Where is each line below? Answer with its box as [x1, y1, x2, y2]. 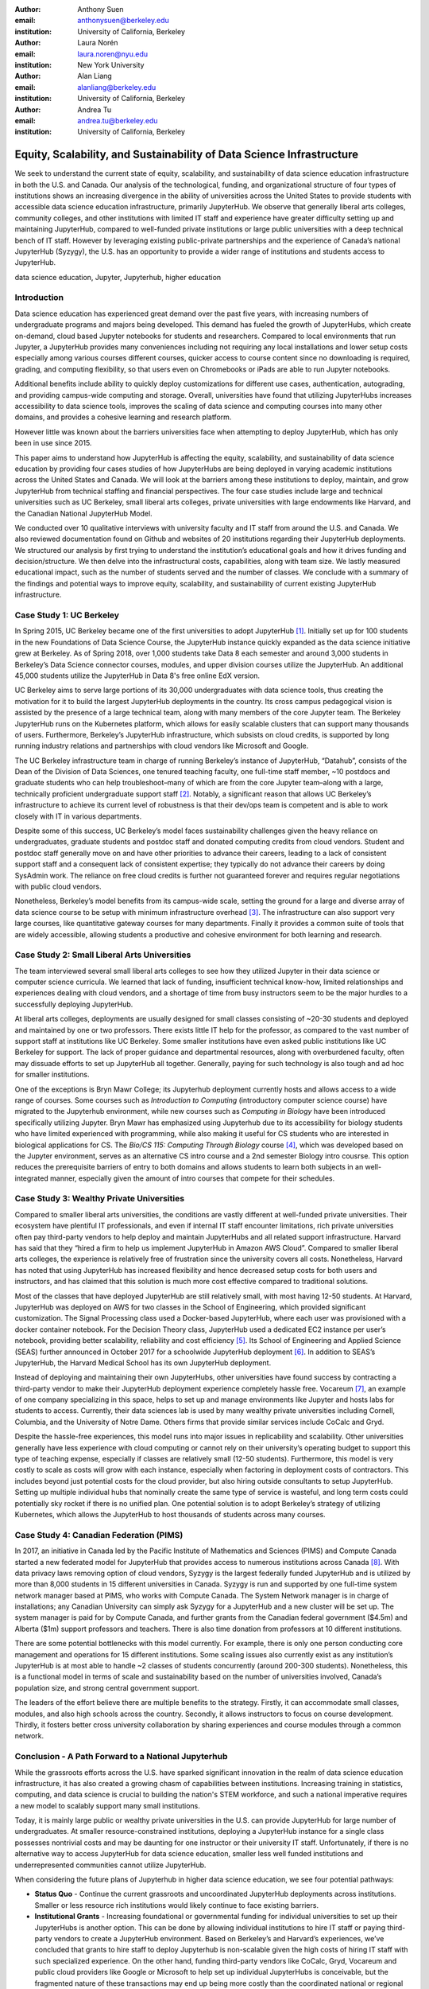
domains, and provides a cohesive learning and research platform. [14, 412, 232, 422]
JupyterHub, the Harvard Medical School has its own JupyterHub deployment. [14, 1357, 272, 1368]
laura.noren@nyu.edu [77, 49, 149, 59]
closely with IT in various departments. [14, 812, 142, 821]
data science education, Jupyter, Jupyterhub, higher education [14, 272, 222, 282]
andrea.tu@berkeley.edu [77, 115, 158, 125]
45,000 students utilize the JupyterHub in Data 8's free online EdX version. [14, 671, 261, 680]
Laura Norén [77, 38, 118, 48]
